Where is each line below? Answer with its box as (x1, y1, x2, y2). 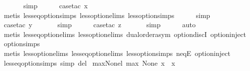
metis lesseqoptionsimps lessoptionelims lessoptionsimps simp (3, 10, 210, 20)
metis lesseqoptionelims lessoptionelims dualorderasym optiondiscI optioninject (3, 29, 246, 39)
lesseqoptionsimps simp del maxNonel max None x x (3, 57, 175, 68)
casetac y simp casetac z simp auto (3, 19, 196, 30)
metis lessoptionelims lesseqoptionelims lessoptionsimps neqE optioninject (3, 48, 230, 58)
